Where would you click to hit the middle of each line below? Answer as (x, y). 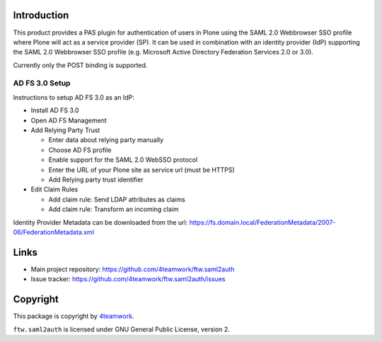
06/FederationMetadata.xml (54, 232)
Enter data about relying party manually (106, 140)
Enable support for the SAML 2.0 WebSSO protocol (123, 160)
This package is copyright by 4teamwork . (74, 316)
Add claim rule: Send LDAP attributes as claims (117, 199)
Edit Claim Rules (54, 189)
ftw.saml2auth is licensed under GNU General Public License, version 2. (121, 329)
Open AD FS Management (69, 120)
